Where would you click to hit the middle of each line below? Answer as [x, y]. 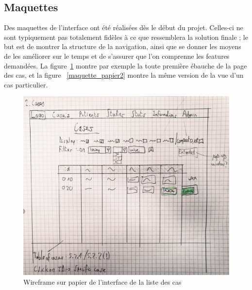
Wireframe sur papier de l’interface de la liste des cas [102, 281]
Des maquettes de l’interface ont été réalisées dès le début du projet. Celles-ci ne [124, 27]
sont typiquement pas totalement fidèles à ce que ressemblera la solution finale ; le [126, 37]
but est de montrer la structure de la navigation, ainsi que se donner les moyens [123, 46]
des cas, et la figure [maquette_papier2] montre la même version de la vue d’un [124, 75]
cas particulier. [26, 84]
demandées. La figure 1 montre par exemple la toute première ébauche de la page [126, 65]
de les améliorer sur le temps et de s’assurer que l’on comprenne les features [117, 56]
